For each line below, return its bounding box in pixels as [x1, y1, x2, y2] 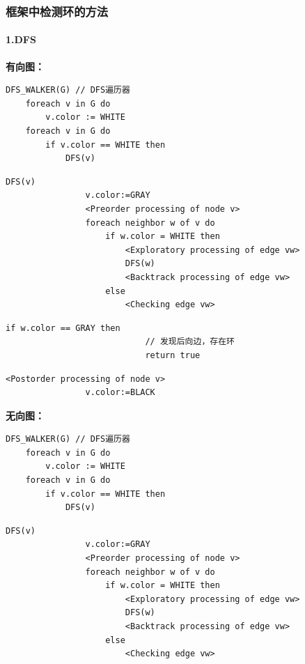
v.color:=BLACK [85, 387, 155, 398]
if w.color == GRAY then [6, 323, 120, 333]
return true [145, 350, 201, 360]
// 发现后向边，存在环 [145, 337, 235, 347]
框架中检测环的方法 [6, 2, 109, 20]
